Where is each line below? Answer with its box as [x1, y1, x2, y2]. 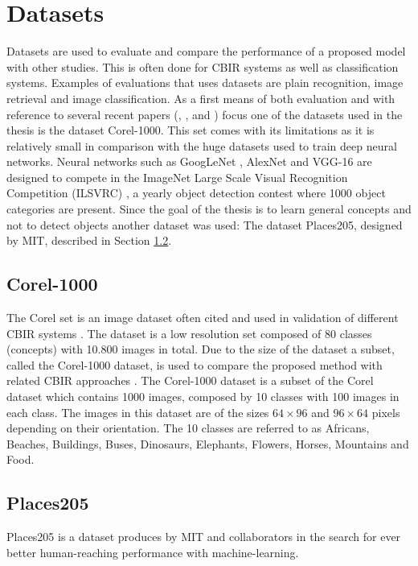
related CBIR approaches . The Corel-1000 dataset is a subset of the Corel [6, 372, 374, 389]
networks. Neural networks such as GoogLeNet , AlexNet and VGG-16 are [6, 153, 372, 170]
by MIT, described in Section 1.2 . [6, 232, 172, 249]
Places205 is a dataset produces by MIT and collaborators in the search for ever [6, 528, 401, 545]
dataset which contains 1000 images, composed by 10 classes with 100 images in [6, 388, 400, 405]
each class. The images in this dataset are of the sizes [6, 403, 269, 420]
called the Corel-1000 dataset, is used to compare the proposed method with [6, 356, 383, 373]
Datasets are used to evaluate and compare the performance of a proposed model [6, 43, 406, 60]
